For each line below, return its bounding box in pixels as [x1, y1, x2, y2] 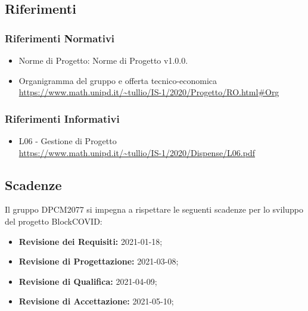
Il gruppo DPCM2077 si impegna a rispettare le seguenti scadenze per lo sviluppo [5, 203, 304, 216]
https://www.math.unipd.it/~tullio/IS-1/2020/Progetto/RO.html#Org [18, 86, 279, 98]
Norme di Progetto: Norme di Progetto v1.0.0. [18, 54, 188, 66]
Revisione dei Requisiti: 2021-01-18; [18, 235, 163, 247]
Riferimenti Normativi [5, 30, 115, 45]
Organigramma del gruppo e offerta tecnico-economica [18, 74, 217, 86]
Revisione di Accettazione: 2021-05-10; [18, 295, 174, 307]
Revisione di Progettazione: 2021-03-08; [18, 255, 179, 268]
